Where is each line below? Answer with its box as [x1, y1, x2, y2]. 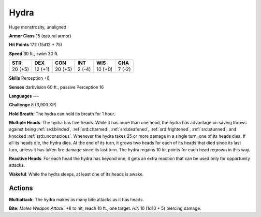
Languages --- [9, 93, 39, 99]
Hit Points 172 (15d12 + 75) [9, 42, 62, 48]
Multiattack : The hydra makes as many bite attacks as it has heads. [9, 196, 144, 203]
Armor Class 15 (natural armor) [9, 33, 72, 39]
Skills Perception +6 [9, 75, 50, 81]
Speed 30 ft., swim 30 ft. [9, 51, 59, 57]
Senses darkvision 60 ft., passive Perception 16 [9, 84, 104, 90]
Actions [9, 184, 33, 192]
